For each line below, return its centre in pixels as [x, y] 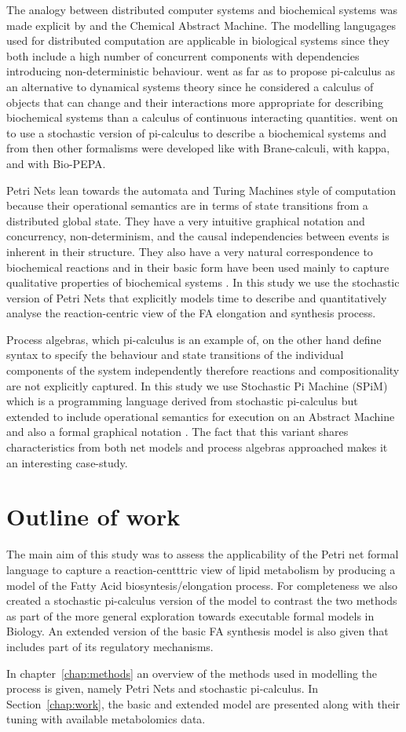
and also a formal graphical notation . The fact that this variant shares [177, 432]
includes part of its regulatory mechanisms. [110, 646]
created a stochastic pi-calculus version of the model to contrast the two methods [202, 600]
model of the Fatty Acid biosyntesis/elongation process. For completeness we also [202, 585]
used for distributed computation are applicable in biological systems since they [198, 40]
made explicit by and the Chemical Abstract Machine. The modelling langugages [201, 25]
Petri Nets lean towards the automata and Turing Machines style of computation [201, 190]
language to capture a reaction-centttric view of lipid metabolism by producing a [201, 569]
